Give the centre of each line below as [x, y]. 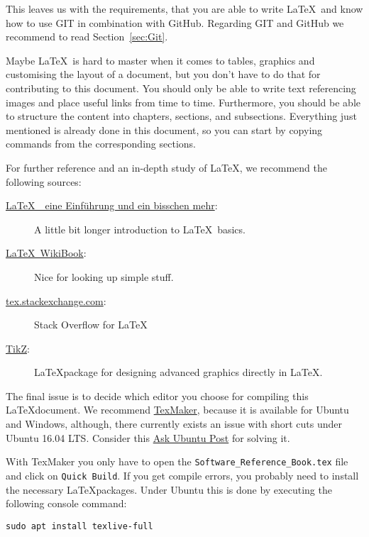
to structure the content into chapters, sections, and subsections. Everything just [181, 116]
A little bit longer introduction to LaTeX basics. [140, 229]
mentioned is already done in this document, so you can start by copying [164, 129]
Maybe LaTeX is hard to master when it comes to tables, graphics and [160, 60]
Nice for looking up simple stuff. [104, 276]
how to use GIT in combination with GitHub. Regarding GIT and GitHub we [175, 22]
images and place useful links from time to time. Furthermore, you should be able [183, 102]
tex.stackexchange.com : [56, 300]
